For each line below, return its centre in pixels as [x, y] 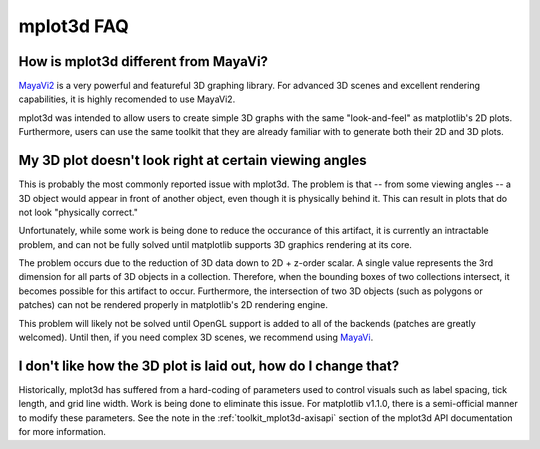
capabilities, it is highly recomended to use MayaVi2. [127, 99]
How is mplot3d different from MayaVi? [143, 61]
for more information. [62, 432]
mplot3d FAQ [73, 26]
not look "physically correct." [78, 212]
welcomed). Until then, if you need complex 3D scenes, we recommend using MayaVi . [196, 337]
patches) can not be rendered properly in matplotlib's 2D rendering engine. [173, 305]
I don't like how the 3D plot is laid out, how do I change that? [209, 365]
